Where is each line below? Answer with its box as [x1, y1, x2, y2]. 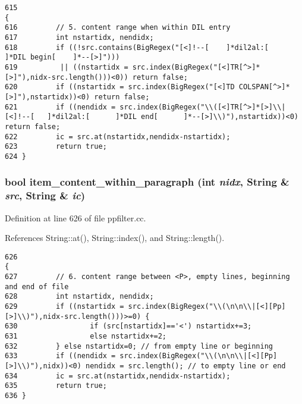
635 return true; [5, 381, 107, 390]
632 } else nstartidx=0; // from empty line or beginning [5, 342, 273, 350]
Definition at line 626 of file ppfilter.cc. [5, 211, 146, 224]
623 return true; [5, 142, 107, 151]
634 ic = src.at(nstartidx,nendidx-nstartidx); [5, 371, 231, 380]
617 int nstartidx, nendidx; [5, 33, 154, 42]
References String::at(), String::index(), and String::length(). [5, 231, 225, 244]
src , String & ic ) [5, 188, 86, 203]
